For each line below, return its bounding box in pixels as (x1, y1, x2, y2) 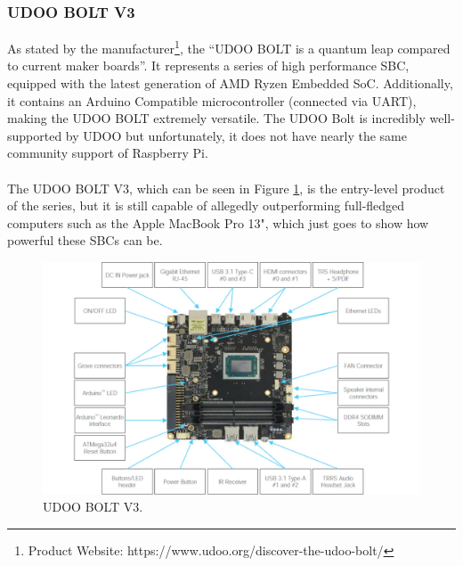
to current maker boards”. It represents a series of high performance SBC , (7, 56, 410, 75)
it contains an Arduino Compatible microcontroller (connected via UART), (7, 91, 417, 110)
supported (7, 126, 62, 144)
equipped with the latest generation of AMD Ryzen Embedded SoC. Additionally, (7, 74, 453, 93)
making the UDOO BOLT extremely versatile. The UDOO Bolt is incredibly (7, 109, 426, 127)
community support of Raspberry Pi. (7, 144, 208, 162)
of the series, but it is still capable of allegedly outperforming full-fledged (7, 196, 405, 215)
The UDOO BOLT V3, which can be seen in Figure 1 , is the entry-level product (7, 178, 445, 197)
